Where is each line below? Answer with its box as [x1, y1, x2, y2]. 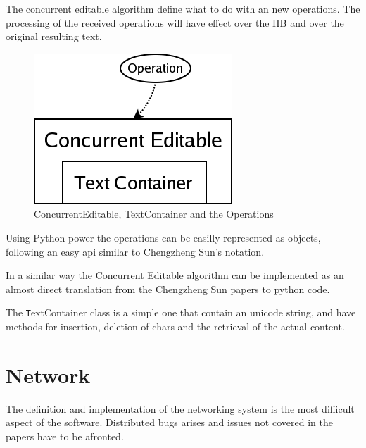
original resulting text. [6, 29, 102, 44]
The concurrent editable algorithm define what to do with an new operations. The [6, 1, 360, 15]
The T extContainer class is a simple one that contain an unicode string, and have [6, 305, 356, 320]
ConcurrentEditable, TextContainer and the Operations [34, 206, 274, 221]
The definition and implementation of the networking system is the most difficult [6, 401, 355, 416]
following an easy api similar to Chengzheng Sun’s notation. [6, 244, 265, 259]
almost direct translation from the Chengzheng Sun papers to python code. [6, 281, 330, 296]
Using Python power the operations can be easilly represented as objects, [6, 230, 321, 244]
